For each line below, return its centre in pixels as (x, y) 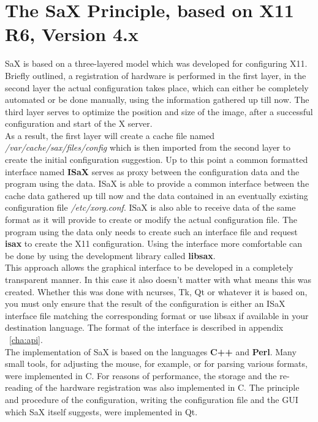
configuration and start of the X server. (79, 123)
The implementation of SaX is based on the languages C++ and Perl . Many (151, 351)
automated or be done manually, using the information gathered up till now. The (157, 100)
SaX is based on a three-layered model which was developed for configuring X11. (156, 63)
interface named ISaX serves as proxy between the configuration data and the (152, 171)
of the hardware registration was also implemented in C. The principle (167, 387)
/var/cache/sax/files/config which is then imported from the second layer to (148, 147)
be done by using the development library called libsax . (110, 255)
